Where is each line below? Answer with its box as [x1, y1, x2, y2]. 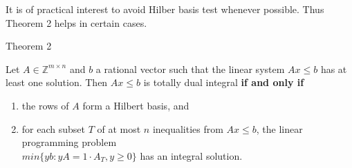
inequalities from [152, 121, 223, 136]
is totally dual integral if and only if [143, 75, 304, 90]
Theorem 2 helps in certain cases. [6, 15, 147, 30]
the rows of [21, 98, 69, 112]
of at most [97, 121, 141, 136]
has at [320, 61, 347, 76]
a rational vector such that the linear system [95, 61, 285, 76]
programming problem [21, 135, 117, 149]
